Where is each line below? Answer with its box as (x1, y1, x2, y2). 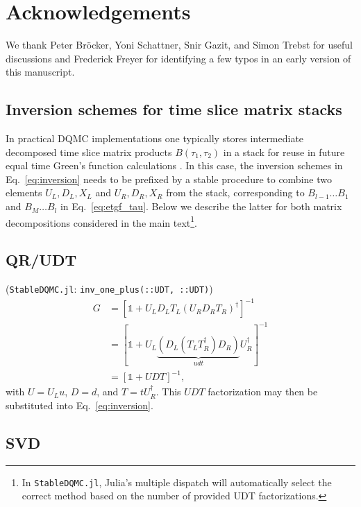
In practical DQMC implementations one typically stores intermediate (6, 131, 304, 146)
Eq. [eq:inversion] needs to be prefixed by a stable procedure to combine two (6, 171, 332, 186)
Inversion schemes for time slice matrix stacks (6, 98, 342, 120)
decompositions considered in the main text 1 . (6, 213, 198, 230)
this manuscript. (6, 65, 75, 79)
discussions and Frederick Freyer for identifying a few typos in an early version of (6, 51, 351, 65)
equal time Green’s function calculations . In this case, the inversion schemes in (6, 158, 343, 173)
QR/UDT (6, 249, 77, 270)
